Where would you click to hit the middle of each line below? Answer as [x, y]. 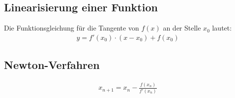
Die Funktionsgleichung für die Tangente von [72, 28]
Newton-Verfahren [52, 65]
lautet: [222, 28]
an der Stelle [182, 28]
